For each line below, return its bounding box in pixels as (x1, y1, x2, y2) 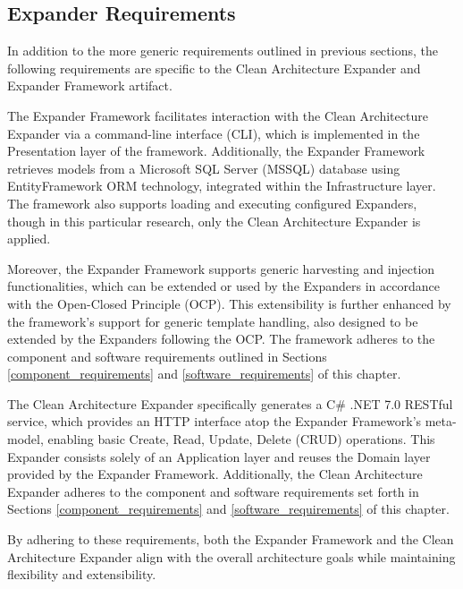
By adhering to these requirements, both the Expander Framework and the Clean (7, 530, 454, 549)
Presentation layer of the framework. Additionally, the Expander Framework (7, 141, 425, 160)
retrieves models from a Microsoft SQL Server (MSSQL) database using (7, 158, 400, 177)
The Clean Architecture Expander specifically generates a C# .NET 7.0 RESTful (7, 394, 453, 413)
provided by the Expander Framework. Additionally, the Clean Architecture (7, 465, 423, 483)
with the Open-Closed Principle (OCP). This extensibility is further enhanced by (7, 294, 451, 312)
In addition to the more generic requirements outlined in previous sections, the (7, 41, 438, 60)
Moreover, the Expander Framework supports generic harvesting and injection (7, 259, 435, 277)
